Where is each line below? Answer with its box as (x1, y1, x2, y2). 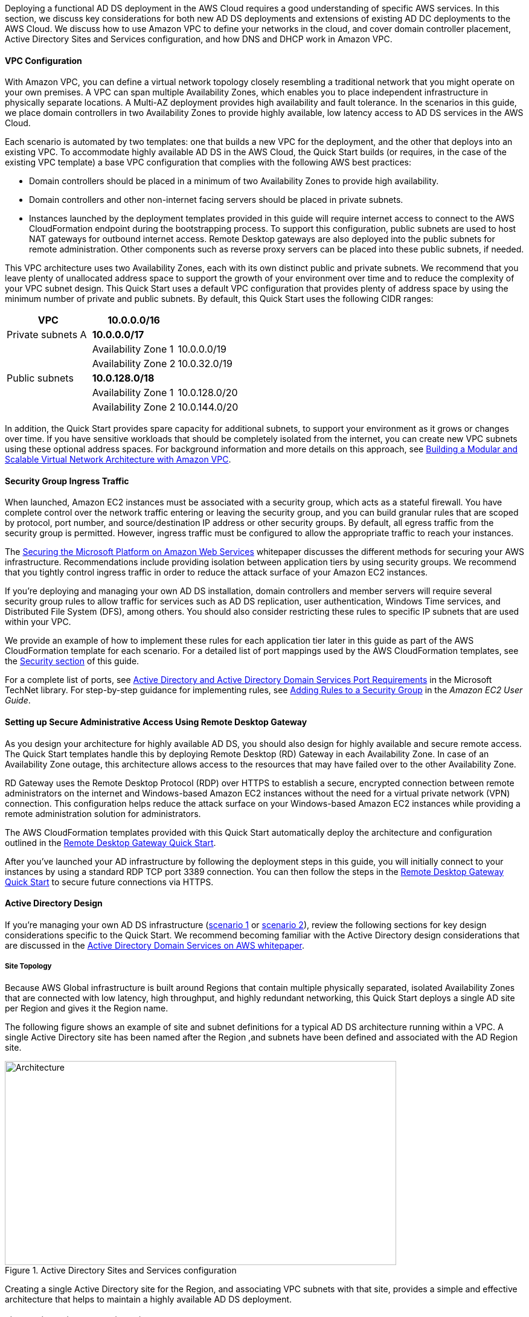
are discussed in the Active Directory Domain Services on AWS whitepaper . (5, 940, 305, 950)
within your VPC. (5, 617, 71, 627)
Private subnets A (7, 328, 87, 341)
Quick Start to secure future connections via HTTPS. (5, 876, 214, 887)
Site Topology (5, 962, 52, 971)
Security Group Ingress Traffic (5, 475, 129, 486)
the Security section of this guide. (5, 656, 139, 667)
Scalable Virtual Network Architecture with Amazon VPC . (5, 454, 231, 465)
